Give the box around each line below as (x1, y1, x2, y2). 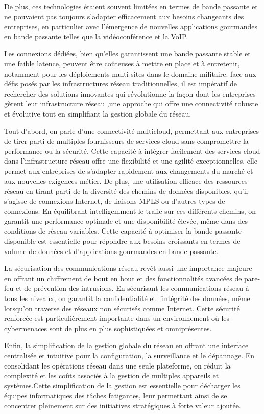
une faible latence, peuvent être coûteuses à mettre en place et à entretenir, (4, 58, 240, 68)
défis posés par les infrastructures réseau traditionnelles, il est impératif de (4, 78, 237, 89)
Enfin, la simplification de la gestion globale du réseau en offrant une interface (4, 340, 249, 351)
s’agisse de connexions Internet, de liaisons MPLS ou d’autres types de (4, 195, 225, 206)
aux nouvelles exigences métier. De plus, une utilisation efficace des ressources (4, 175, 248, 186)
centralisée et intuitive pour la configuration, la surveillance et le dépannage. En (4, 350, 255, 360)
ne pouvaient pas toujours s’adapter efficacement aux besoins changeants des (4, 11, 244, 21)
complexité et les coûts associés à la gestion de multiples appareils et (4, 370, 219, 381)
